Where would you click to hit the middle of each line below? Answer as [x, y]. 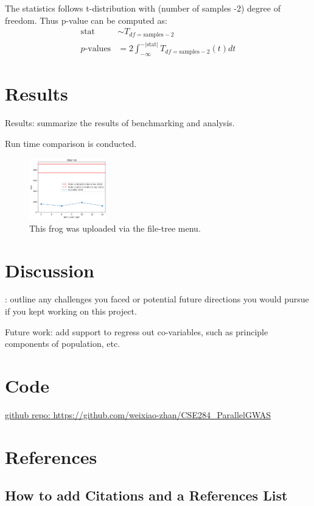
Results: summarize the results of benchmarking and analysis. [120, 123]
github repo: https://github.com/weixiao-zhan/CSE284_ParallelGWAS [138, 414]
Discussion [50, 270]
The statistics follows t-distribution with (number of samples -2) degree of [143, 8]
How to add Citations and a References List [146, 495]
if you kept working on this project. [71, 311]
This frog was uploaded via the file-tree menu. [115, 228]
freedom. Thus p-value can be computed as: [86, 20]
